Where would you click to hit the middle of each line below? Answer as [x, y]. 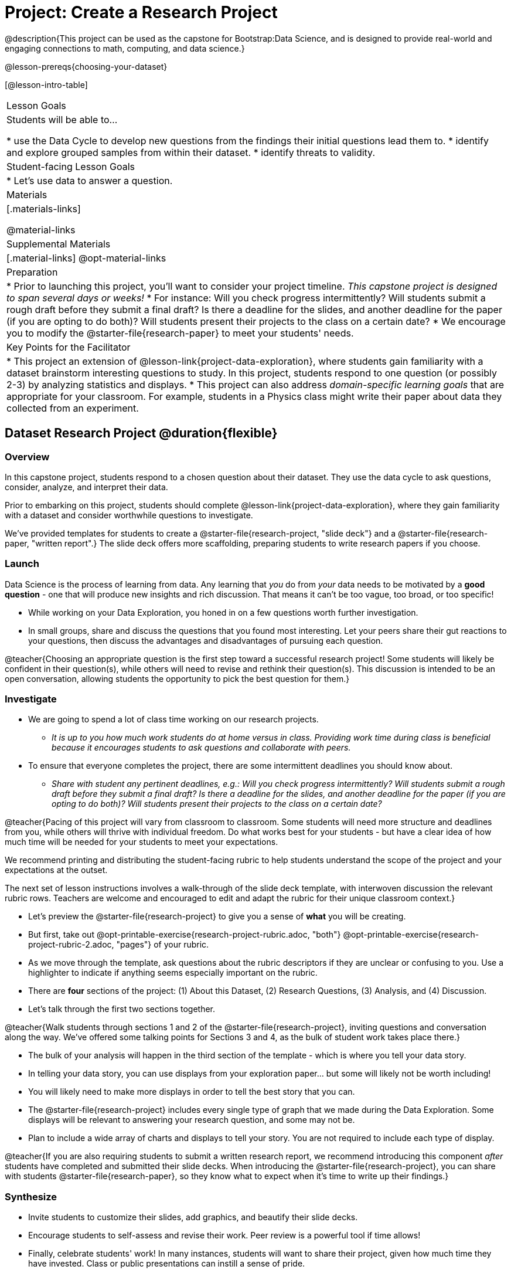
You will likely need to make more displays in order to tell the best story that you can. [192, 1092]
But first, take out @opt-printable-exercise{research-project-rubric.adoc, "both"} [185, 935]
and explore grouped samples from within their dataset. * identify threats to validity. [191, 152]
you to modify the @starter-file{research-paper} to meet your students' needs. [180, 333]
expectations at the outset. [56, 870]
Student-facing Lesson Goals [71, 166]
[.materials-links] [44, 208]
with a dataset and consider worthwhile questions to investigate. [129, 515]
